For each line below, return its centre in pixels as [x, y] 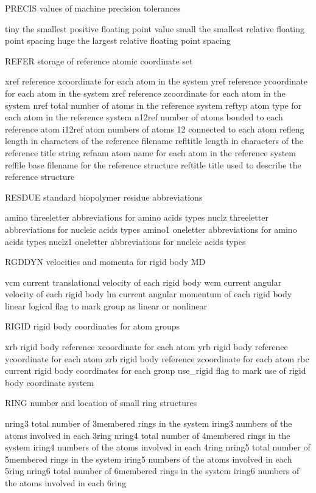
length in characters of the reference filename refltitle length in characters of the [154, 141]
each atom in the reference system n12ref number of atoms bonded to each [144, 117]
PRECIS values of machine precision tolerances [93, 8]
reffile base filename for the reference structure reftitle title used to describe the [153, 164]
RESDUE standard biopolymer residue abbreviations [104, 197]
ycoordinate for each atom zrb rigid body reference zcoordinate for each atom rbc [157, 358]
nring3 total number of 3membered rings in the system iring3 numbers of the [149, 423]
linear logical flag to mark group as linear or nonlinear [106, 305]
